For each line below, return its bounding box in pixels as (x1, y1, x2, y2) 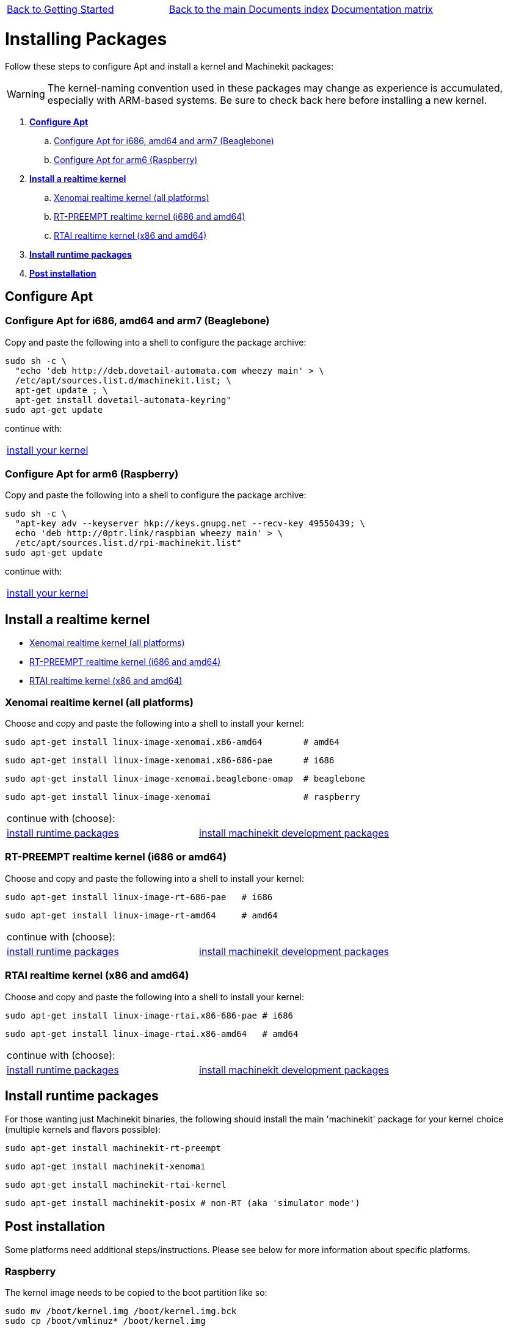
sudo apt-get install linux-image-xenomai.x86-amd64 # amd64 (5, 737, 339, 747)
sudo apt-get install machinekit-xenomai (5, 1161, 206, 1172)
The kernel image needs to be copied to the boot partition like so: (5, 1287, 267, 1298)
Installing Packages (5, 28, 167, 49)
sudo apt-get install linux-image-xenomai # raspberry (5, 792, 360, 802)
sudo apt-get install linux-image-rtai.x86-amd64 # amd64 (5, 1028, 299, 1039)
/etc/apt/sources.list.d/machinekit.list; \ (15, 375, 231, 385)
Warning (7, 87, 45, 100)
